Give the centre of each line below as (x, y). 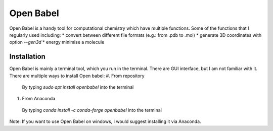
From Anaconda (39, 99)
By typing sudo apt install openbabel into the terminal (78, 87)
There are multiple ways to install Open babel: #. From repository (77, 76)
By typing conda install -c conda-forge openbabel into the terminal (92, 110)
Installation (27, 57)
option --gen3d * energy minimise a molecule (57, 42)
